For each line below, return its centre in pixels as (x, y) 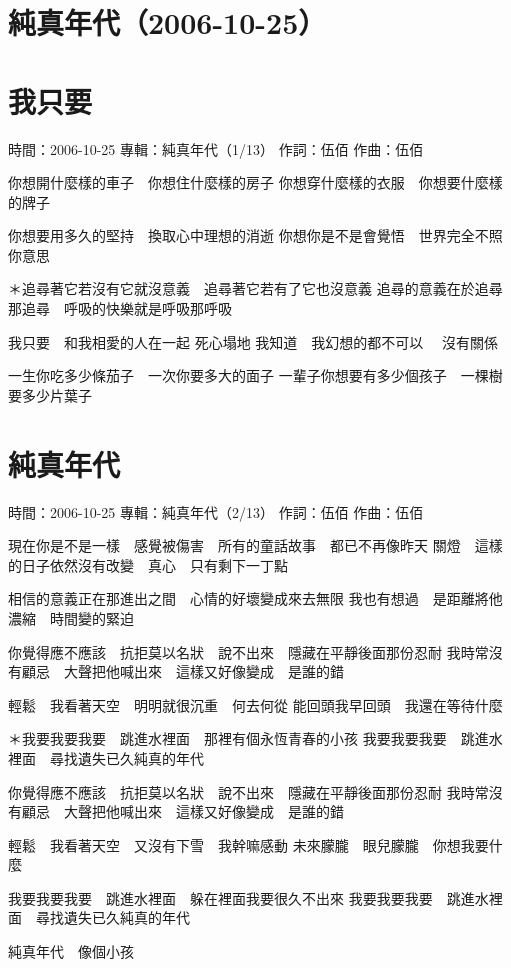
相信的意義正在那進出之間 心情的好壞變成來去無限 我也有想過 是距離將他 (255, 598)
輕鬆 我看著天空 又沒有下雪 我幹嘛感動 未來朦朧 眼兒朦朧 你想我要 (248, 844)
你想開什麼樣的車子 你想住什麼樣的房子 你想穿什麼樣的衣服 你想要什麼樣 (255, 182)
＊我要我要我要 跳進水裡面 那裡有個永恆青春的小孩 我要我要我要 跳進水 (255, 738)
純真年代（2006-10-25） (167, 22)
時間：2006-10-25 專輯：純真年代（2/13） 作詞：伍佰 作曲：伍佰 (216, 511)
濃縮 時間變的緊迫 (71, 617)
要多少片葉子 (50, 394)
